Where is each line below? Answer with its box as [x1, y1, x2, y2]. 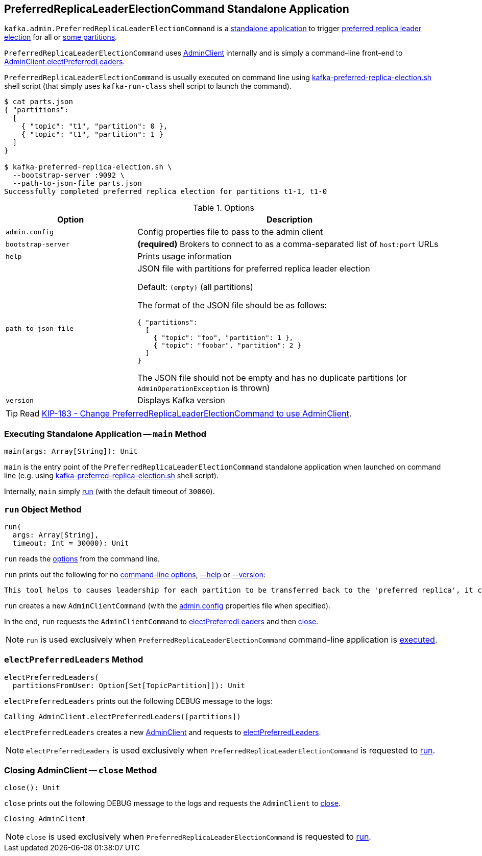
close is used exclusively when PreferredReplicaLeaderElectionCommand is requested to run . [26, 831, 371, 842]
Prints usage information [137, 251, 232, 262]
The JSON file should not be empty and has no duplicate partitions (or [137, 373, 407, 383]
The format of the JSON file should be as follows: [137, 300, 327, 311]
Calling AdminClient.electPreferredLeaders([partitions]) [4, 712, 241, 721]
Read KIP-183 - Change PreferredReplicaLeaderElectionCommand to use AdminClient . [20, 408, 352, 419]
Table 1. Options [193, 203, 254, 213]
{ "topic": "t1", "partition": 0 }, [21, 122, 168, 131]
